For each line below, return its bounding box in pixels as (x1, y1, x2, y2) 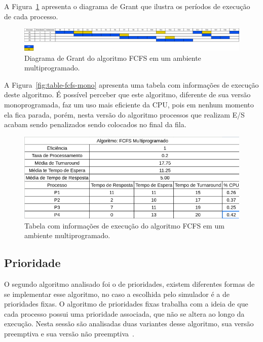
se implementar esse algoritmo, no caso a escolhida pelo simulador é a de (4, 288, 230, 299)
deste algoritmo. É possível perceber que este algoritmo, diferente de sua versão (4, 89, 251, 100)
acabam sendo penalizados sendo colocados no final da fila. (4, 119, 186, 130)
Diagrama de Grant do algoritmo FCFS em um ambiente (24, 52, 201, 63)
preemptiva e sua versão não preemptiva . (4, 328, 134, 338)
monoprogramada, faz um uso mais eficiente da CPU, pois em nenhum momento (4, 99, 254, 110)
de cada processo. (4, 11, 58, 21)
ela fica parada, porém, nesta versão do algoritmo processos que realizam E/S (4, 109, 245, 120)
